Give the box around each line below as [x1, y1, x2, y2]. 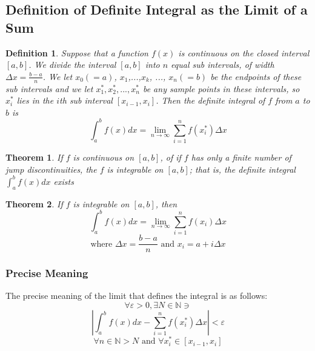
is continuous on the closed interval [178, 46, 310, 59]
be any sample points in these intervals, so [142, 82, 300, 95]
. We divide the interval [28, 58, 116, 71]
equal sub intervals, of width [171, 58, 274, 71]
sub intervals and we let [5, 82, 93, 95]
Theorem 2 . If [5, 197, 63, 210]
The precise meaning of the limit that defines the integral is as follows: [5, 289, 268, 302]
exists [53, 175, 74, 187]
